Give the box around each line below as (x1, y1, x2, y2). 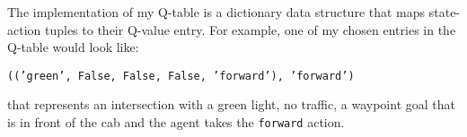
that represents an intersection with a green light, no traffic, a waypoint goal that (7, 95, 455, 114)
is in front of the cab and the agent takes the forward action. (7, 113, 345, 132)
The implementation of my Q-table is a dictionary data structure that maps (7, 3, 426, 21)
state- (428, 3, 461, 21)
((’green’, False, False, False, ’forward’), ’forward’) (7, 69, 355, 82)
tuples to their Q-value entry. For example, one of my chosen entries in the (44, 20, 456, 39)
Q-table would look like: (7, 38, 139, 56)
